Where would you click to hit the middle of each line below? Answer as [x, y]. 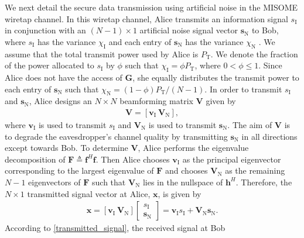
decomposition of [35, 159]
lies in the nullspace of [183, 182]
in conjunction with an [45, 30]
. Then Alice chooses [133, 159]
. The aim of [250, 124]
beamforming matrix [156, 101]
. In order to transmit [243, 89]
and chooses [187, 170]
